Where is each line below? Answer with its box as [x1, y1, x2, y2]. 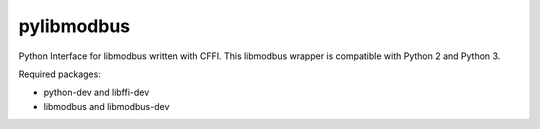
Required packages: [18, 68, 102, 80]
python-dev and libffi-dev [43, 86, 150, 99]
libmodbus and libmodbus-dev [43, 100, 170, 112]
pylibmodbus [18, 15, 131, 37]
